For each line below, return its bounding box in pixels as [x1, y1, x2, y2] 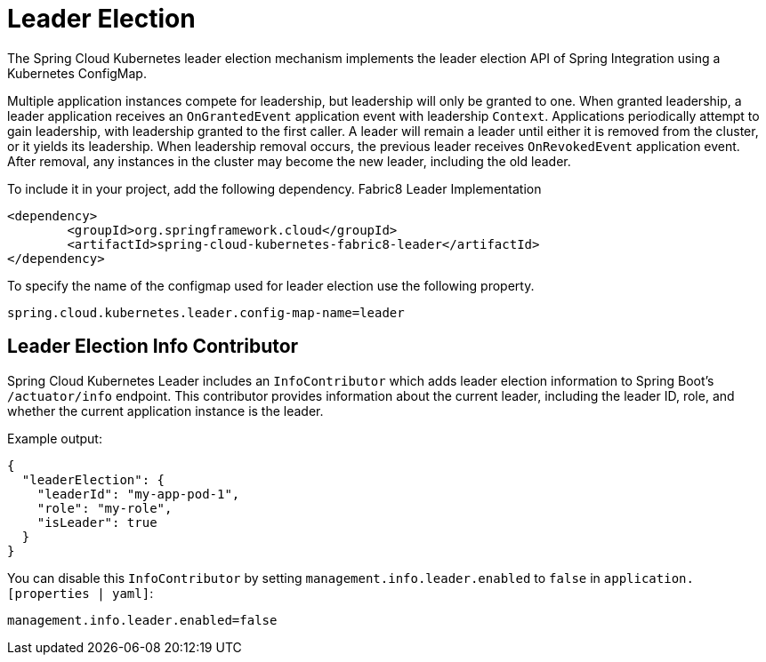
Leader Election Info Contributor [7, 335, 299, 358]
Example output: [7, 430, 102, 446]
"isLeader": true [36, 514, 157, 530]
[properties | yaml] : [7, 585, 154, 601]
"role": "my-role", [36, 500, 173, 515]
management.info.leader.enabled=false [7, 612, 278, 627]
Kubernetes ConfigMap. [7, 65, 147, 81]
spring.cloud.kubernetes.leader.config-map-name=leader [7, 305, 405, 320]
